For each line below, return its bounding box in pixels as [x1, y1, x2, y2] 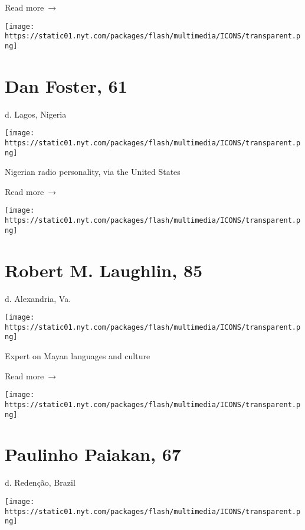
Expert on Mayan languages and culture [5, 350, 150, 362]
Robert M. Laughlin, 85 [5, 258, 203, 282]
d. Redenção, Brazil [5, 476, 76, 489]
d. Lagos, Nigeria [5, 108, 67, 120]
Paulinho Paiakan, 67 [5, 442, 181, 466]
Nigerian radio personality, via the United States [5, 165, 181, 178]
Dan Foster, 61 [5, 73, 127, 97]
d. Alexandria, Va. [5, 292, 71, 304]
